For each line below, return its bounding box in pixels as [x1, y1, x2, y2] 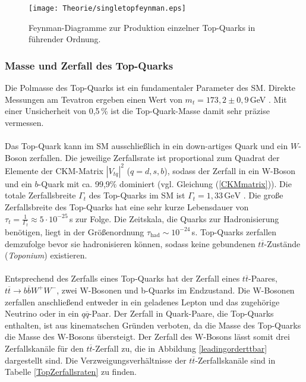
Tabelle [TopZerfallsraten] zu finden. [5, 365, 137, 378]
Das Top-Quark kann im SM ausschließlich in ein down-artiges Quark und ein [5, 140, 288, 152]
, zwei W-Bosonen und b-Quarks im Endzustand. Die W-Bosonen [56, 283, 295, 296]
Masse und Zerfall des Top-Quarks [5, 58, 173, 72]
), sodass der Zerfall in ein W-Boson [164, 164, 295, 176]
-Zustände [264, 237, 301, 250]
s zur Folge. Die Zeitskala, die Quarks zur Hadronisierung [69, 212, 279, 225]
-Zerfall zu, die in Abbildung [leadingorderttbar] [92, 342, 267, 354]
